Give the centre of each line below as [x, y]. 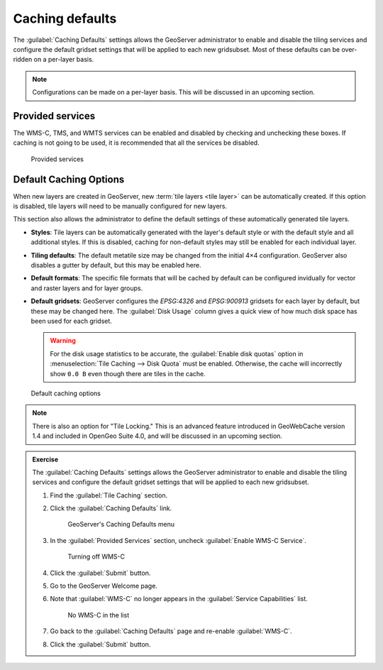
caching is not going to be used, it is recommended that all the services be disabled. [136, 143]
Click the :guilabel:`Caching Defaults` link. [111, 508]
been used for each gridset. [72, 321]
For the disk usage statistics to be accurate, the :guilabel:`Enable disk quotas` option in [177, 353]
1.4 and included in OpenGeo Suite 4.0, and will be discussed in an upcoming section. [157, 436]
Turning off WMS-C [96, 556]
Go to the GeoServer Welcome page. [104, 586]
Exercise [45, 459]
